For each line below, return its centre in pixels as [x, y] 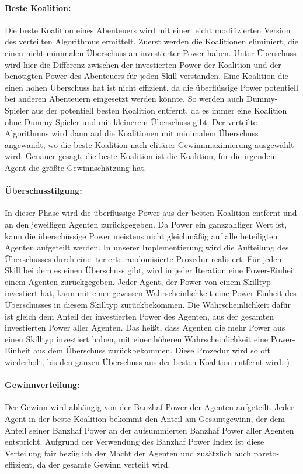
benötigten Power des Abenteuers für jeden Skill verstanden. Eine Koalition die [147, 76]
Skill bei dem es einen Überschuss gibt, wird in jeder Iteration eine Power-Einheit [151, 270]
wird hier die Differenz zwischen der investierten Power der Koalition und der [143, 64]
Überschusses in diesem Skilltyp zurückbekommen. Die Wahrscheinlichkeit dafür [148, 305]
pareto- [267, 453]
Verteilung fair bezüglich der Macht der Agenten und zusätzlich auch [128, 453]
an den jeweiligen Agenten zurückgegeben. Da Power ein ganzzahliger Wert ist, [146, 224]
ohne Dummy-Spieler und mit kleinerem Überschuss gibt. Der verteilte [131, 121]
